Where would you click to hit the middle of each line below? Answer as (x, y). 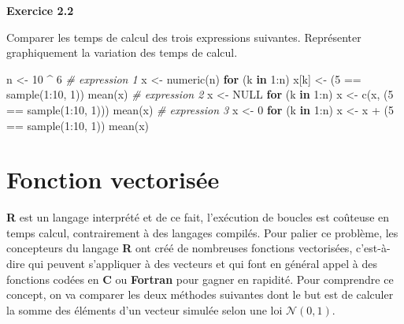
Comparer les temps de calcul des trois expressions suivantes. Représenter (184, 37)
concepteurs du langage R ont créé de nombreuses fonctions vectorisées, (180, 248)
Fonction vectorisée (113, 179)
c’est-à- (373, 248)
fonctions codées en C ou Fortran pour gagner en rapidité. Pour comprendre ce (200, 279)
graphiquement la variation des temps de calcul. (122, 52)
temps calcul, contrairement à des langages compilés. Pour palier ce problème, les (202, 232)
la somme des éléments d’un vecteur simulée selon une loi (145, 309)
